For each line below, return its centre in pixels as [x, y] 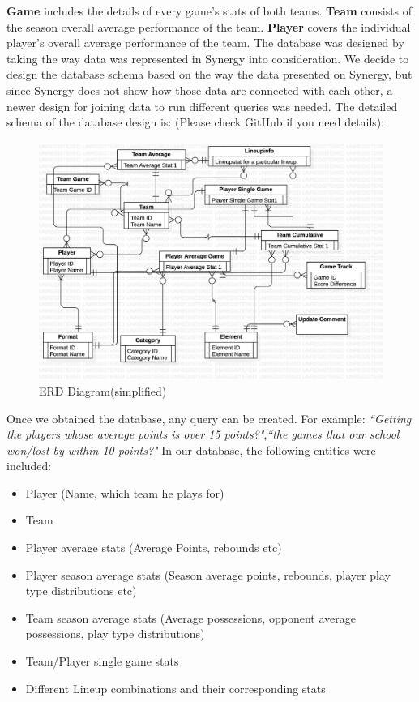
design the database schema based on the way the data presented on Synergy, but [209, 74]
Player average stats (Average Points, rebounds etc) [154, 548]
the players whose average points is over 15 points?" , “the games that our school [203, 434]
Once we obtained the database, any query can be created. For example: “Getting [209, 418]
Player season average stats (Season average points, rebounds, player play [208, 574]
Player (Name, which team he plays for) [125, 492]
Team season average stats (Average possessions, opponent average [190, 617]
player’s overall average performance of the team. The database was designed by [205, 43]
